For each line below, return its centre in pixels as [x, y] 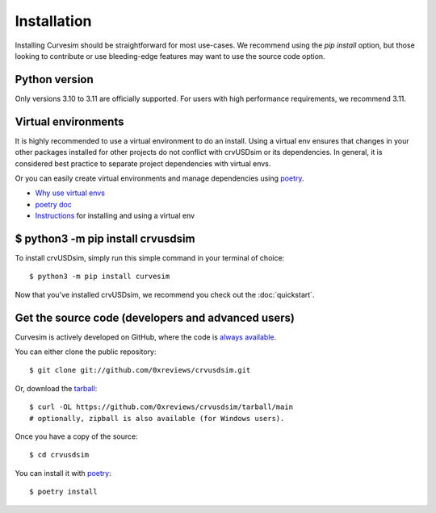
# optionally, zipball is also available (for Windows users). [157, 418]
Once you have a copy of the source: [76, 436]
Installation [53, 21]
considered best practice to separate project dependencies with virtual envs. [143, 163]
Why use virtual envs [70, 193]
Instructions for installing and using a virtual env [115, 216]
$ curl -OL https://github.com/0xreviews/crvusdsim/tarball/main [161, 407]
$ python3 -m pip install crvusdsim [105, 238]
